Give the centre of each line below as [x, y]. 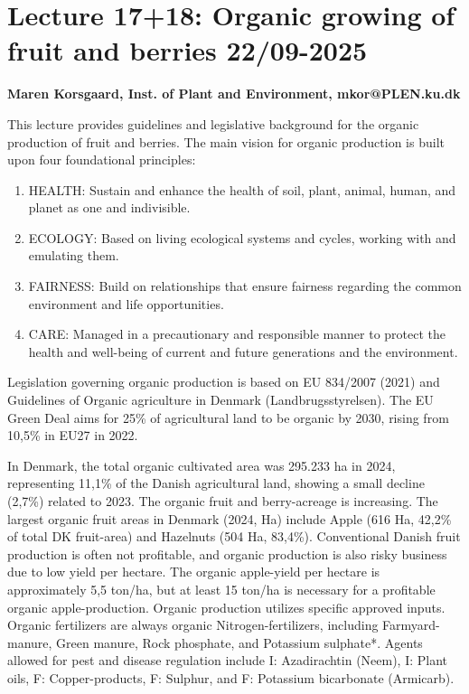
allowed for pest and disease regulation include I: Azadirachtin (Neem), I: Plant [228, 660]
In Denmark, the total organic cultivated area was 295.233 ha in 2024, [202, 465]
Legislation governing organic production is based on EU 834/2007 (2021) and [224, 382]
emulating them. [74, 255]
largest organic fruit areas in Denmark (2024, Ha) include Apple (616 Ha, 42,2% [230, 518]
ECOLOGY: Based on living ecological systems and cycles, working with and [242, 237]
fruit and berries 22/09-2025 [188, 50]
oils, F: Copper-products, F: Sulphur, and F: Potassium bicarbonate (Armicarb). [231, 677]
